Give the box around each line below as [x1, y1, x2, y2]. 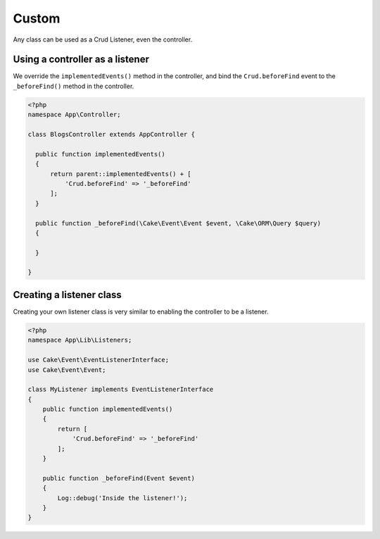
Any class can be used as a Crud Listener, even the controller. [13, 35, 193, 44]
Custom [13, 11, 61, 26]
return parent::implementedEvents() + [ [50, 170, 191, 178]
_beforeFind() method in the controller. [13, 82, 134, 90]
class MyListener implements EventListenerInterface [27, 385, 214, 394]
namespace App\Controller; [27, 111, 121, 119]
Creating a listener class [13, 289, 122, 301]
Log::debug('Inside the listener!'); [57, 494, 188, 502]
